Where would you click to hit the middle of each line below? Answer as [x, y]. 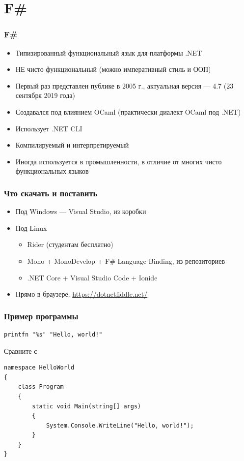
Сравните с [21, 351]
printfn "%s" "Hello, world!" [53, 334]
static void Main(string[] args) [87, 406]
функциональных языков [52, 171]
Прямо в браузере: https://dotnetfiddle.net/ [81, 294]
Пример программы [41, 316]
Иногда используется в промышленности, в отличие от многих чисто [119, 161]
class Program [41, 387]
